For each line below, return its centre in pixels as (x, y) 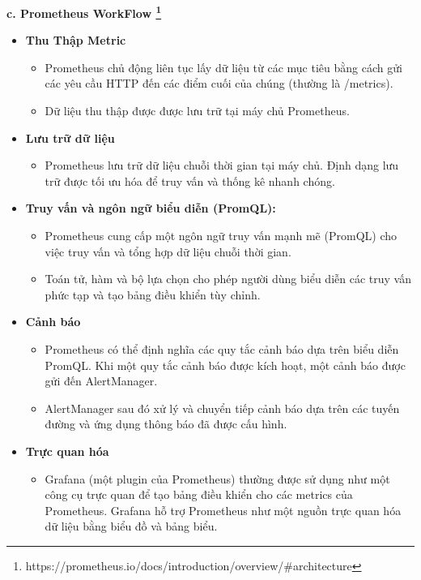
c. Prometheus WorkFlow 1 (84, 12)
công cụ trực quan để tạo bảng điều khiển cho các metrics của (199, 494)
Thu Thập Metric (76, 40)
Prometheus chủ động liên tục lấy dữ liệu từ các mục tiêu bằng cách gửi (223, 67)
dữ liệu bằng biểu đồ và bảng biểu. (131, 526)
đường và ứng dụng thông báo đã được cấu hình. (166, 424)
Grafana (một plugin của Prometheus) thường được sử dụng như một (217, 478)
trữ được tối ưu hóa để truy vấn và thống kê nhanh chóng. (190, 180)
